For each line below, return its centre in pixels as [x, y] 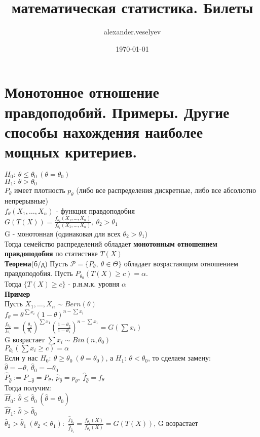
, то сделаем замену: [179, 358]
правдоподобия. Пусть [39, 273]
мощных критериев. [71, 151]
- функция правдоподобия [95, 210]
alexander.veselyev [132, 32]
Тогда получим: [28, 387]
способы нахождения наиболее [104, 131]
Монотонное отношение [82, 92]
